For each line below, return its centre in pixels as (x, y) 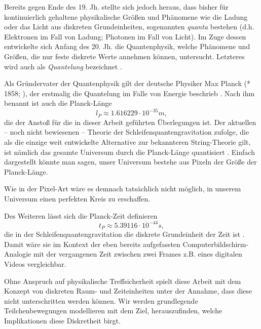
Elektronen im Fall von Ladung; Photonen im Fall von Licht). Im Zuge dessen (125, 36)
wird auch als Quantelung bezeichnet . (63, 66)
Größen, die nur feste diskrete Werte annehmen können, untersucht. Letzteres (124, 56)
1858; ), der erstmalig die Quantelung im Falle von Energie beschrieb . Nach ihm (129, 93)
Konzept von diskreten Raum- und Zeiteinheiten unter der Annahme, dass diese (128, 291)
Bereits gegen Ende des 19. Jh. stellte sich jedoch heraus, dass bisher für (117, 7)
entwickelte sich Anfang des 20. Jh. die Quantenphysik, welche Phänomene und (127, 46)
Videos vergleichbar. (35, 263)
